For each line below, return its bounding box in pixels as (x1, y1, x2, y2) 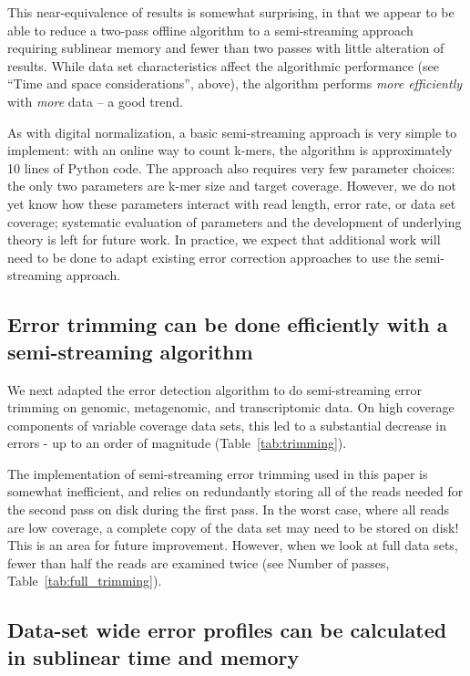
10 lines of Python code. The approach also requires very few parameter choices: (7, 158, 455, 177)
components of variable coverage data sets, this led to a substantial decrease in (7, 415, 447, 434)
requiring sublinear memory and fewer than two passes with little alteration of (7, 38, 444, 57)
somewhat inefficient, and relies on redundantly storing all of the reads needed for (7, 482, 464, 501)
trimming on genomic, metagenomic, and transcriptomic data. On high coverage (7, 398, 455, 417)
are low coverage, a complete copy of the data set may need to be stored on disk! (7, 517, 459, 536)
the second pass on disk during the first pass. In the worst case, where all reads (7, 500, 450, 519)
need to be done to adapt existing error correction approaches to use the (7, 247, 412, 266)
